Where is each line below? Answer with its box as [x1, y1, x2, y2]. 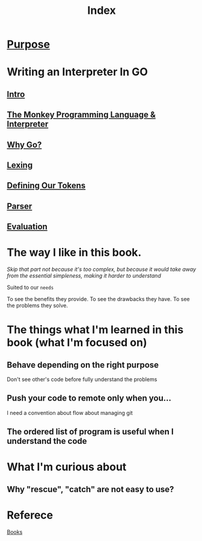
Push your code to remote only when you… [7, 393, 172, 403]
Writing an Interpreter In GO [7, 65, 148, 79]
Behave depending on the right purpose [7, 359, 159, 370]
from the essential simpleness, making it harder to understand [7, 272, 161, 279]
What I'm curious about [7, 460, 127, 474]
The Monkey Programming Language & [7, 110, 156, 120]
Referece [7, 508, 54, 522]
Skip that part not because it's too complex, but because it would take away [7, 266, 197, 273]
